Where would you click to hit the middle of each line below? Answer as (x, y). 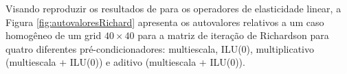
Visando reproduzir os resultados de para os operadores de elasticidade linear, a (173, 8)
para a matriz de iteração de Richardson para (233, 35)
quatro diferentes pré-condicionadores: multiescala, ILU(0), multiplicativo (160, 48)
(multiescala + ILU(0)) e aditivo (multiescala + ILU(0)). (125, 62)
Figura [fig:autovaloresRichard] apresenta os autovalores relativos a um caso (165, 22)
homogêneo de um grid (54, 35)
